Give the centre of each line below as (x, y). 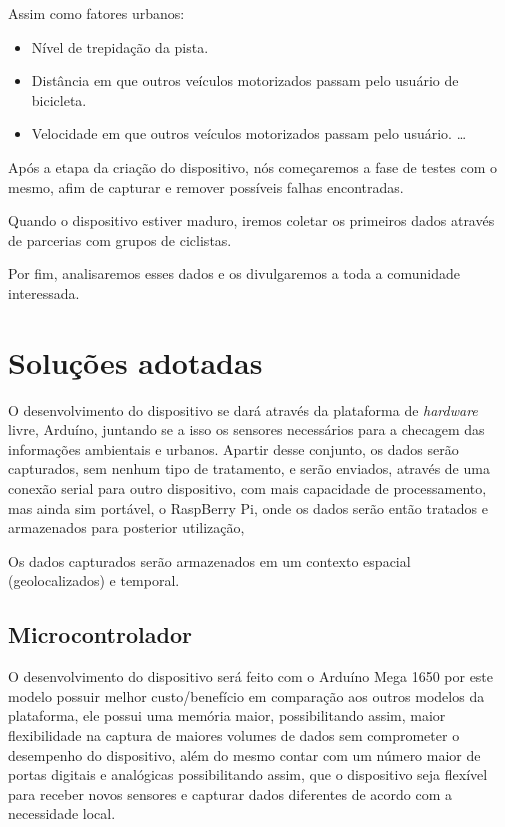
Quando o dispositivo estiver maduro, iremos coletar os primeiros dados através (251, 220)
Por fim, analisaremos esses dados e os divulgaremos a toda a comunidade (234, 273)
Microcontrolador (100, 634)
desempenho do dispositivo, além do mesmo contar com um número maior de (244, 754)
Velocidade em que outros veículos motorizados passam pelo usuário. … (249, 133)
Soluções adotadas (135, 361)
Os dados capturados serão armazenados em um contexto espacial (209, 560)
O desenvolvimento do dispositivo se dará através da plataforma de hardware (243, 409)
